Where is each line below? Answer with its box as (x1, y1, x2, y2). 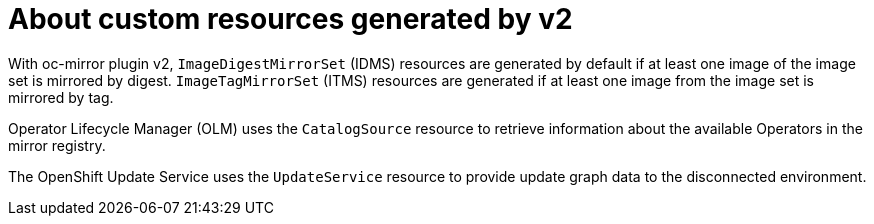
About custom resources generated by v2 (8, 2, 573, 36)
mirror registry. (8, 136, 106, 154)
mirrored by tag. (8, 88, 114, 106)
